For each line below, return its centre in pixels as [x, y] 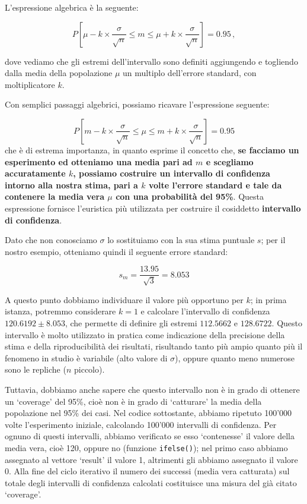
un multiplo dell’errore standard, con [190, 73]
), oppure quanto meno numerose [235, 357]
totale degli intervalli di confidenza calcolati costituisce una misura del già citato [151, 482]
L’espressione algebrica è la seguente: [72, 7]
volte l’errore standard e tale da [215, 185]
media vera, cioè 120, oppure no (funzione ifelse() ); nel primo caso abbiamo [146, 447]
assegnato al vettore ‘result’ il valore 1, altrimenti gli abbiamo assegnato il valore [151, 459]
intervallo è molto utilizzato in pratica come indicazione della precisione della [145, 334]
